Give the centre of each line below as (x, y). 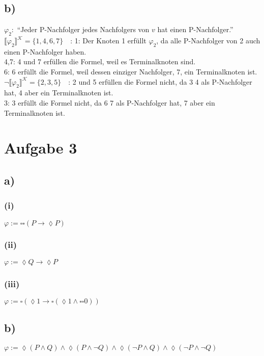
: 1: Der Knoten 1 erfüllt (108, 40)
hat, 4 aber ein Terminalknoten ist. (59, 93)
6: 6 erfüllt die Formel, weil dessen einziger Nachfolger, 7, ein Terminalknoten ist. (131, 71)
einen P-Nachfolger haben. (45, 51)
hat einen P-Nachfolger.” (195, 29)
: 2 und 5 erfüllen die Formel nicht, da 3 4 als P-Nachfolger (160, 81)
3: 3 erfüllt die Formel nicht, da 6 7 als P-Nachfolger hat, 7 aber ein (110, 102)
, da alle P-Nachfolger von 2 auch (208, 40)
